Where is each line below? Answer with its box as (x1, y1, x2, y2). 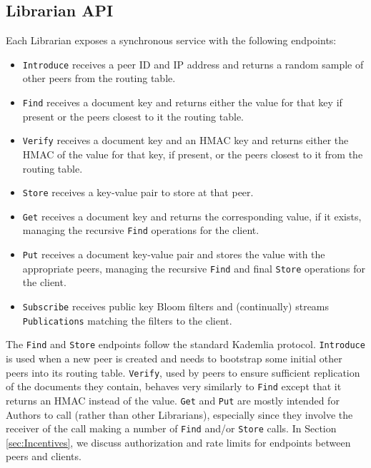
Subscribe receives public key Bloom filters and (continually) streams (22, 299, 330, 314)
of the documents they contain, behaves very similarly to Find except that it (6, 379, 342, 394)
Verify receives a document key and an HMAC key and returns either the (22, 133, 349, 148)
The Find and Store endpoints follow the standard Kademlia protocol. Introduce (6, 337, 365, 352)
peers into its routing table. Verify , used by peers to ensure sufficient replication (6, 365, 360, 380)
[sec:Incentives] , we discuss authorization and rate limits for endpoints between (6, 434, 351, 449)
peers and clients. (6, 449, 81, 464)
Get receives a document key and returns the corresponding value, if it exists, (22, 208, 362, 223)
